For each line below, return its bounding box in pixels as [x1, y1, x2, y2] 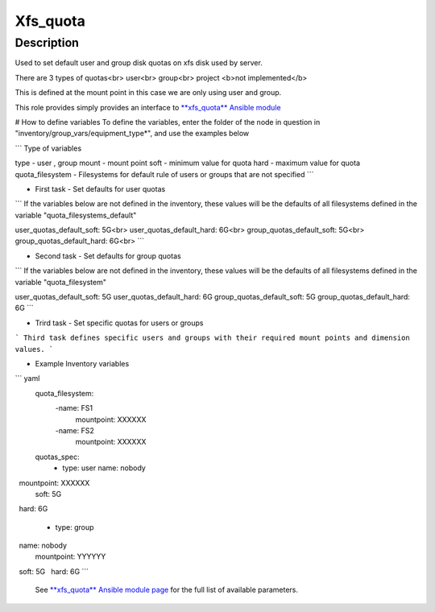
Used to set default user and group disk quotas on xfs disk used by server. [14, 58, 263, 68]
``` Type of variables [14, 143, 82, 153]
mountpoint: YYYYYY [35, 552, 106, 561]
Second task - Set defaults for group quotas [35, 250, 181, 261]
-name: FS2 [55, 425, 94, 435]
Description [14, 35, 80, 50]
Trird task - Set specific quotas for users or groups [35, 318, 204, 328]
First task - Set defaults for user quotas [35, 184, 166, 193]
